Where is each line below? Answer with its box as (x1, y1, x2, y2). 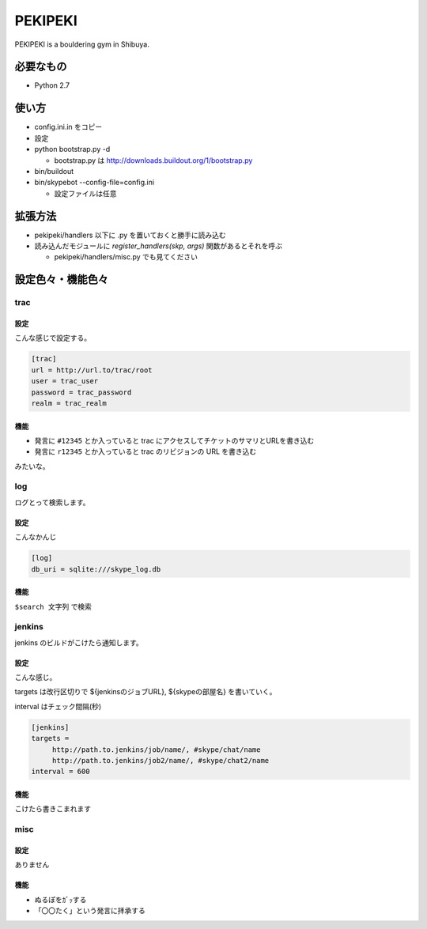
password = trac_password (31, 387, 132, 397)
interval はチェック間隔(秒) (14, 701, 102, 711)
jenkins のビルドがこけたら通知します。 (14, 637, 144, 648)
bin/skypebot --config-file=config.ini (34, 178, 154, 187)
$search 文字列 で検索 (14, 602, 93, 611)
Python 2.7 (34, 81, 70, 90)
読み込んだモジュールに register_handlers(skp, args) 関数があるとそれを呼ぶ (34, 241, 282, 251)
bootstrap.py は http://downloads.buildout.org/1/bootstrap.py (54, 155, 253, 165)
